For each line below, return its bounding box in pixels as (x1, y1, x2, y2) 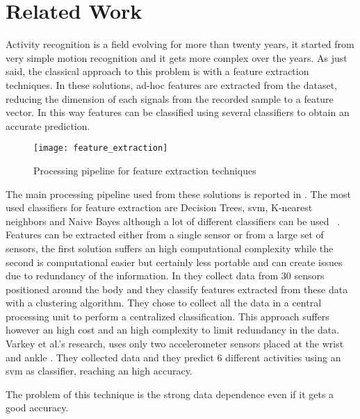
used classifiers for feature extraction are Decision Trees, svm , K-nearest (6, 200, 313, 215)
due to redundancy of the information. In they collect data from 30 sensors (6, 268, 325, 283)
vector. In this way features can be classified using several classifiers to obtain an (6, 105, 350, 120)
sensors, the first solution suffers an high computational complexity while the (6, 240, 334, 255)
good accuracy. (6, 400, 69, 415)
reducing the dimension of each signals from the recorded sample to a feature (6, 91, 334, 106)
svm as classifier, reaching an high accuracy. (6, 363, 193, 378)
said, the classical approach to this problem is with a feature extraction (6, 64, 309, 79)
